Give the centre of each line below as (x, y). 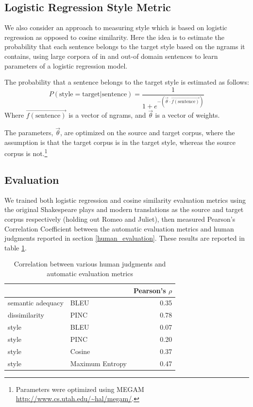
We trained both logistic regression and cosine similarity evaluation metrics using (125, 200)
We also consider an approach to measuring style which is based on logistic (116, 27)
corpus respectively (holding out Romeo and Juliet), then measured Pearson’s (120, 219)
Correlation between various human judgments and (90, 264)
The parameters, (29, 133)
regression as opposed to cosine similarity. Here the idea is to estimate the (114, 37)
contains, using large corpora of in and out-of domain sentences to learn (111, 56)
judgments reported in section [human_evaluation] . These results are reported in (125, 238)
